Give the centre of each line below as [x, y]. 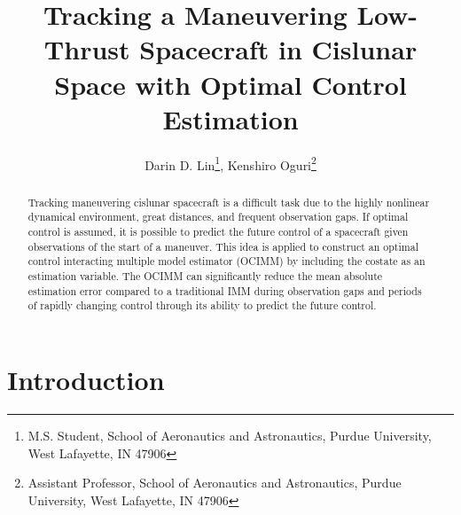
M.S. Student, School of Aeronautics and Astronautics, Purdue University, [230, 435]
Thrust [87, 49]
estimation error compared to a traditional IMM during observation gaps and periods [225, 290]
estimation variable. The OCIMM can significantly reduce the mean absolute [205, 276]
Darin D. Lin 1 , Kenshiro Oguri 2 [230, 163]
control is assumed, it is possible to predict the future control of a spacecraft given [218, 232]
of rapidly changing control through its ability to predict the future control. [202, 305]
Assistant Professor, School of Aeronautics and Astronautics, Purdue [215, 483]
